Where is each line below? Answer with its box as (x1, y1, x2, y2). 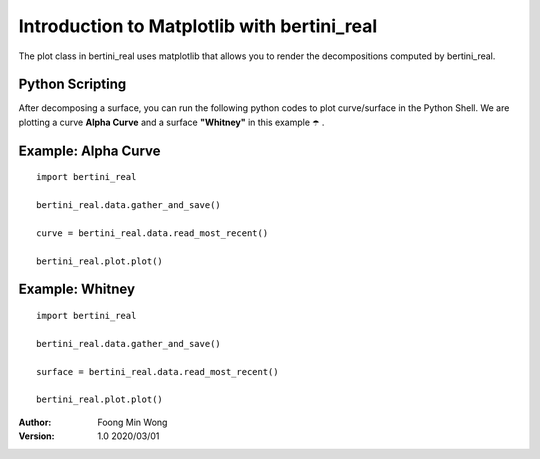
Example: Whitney (18, 281, 135, 298)
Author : (18, 416, 52, 428)
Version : (18, 430, 55, 442)
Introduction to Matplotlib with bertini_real (18, 15, 378, 37)
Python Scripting (18, 76, 127, 93)
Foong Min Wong (97, 416, 168, 428)
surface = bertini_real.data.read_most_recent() (36, 366, 279, 377)
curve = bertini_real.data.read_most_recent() (36, 227, 269, 239)
